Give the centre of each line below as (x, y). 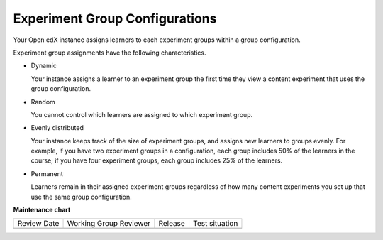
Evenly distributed (57, 128)
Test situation (215, 224)
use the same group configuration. (82, 197)
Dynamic (44, 66)
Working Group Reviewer (109, 224)
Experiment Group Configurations (115, 18)
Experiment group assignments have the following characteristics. (110, 53)
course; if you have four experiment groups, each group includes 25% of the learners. (157, 160)
